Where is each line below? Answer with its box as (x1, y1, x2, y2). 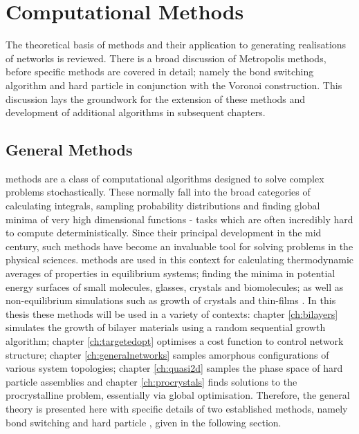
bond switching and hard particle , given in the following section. (6, 415, 282, 429)
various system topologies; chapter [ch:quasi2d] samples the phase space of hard (6, 361, 343, 375)
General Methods (6, 139, 133, 160)
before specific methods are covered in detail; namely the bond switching (6, 64, 314, 79)
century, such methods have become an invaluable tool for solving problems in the (6, 238, 353, 253)
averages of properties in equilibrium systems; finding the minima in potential (6, 266, 335, 281)
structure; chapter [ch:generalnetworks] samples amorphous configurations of (6, 347, 329, 361)
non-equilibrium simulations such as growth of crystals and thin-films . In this (6, 293, 336, 308)
